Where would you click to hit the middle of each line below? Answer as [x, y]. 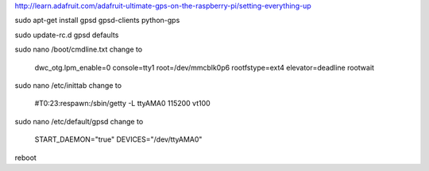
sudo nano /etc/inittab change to [68, 85]
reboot [26, 158]
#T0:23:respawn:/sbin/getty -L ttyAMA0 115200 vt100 [122, 104]
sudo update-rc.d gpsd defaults [67, 35]
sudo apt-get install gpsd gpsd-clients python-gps [97, 21]
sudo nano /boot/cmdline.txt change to [79, 49]
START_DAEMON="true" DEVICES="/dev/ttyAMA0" [118, 139]
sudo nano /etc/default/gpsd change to [79, 121]
